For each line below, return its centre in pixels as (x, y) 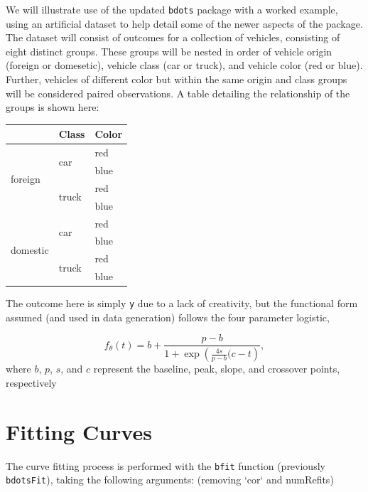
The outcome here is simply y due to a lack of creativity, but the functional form (182, 303)
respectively (31, 382)
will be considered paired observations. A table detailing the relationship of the (178, 93)
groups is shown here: (53, 107)
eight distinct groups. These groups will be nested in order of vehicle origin (169, 51)
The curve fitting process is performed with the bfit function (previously (166, 465)
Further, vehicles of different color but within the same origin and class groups (177, 79)
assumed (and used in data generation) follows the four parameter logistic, (168, 317)
